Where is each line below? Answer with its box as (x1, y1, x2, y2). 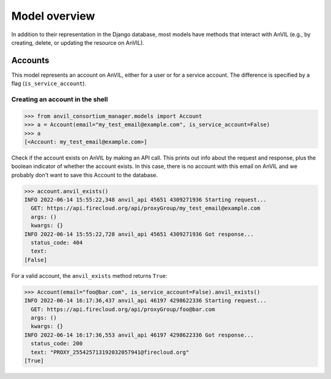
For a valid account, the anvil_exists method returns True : (11, 272, 168, 279)
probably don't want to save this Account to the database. (11, 171, 158, 178)
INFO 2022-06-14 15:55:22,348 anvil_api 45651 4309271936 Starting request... (24, 196, 267, 204)
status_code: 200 (31, 340, 83, 347)
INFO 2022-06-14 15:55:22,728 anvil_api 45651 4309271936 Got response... (24, 231, 254, 237)
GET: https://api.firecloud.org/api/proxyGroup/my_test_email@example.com (31, 205, 261, 212)
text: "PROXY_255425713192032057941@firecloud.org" (31, 348, 189, 356)
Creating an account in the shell (11, 95, 108, 104)
